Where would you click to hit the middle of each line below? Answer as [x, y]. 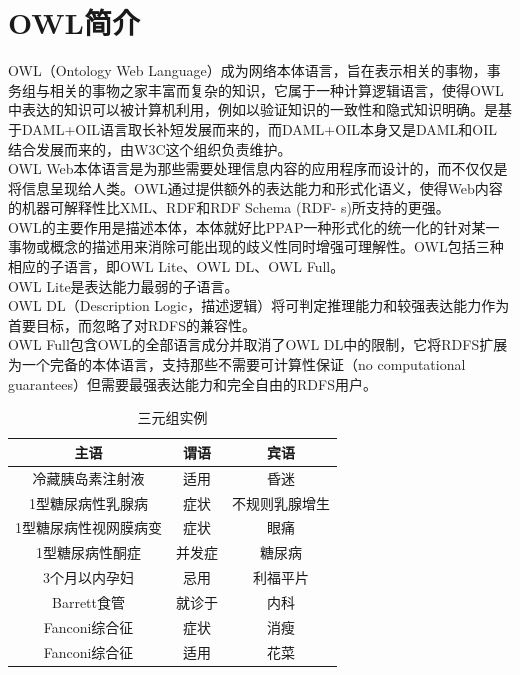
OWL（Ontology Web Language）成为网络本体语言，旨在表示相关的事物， [247, 70]
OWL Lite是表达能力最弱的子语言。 [123, 285]
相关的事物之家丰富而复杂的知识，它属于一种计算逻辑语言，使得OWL [276, 89]
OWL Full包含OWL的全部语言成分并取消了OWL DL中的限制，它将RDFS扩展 [258, 344]
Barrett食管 [88, 601]
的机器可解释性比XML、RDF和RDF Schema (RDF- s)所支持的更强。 [229, 207]
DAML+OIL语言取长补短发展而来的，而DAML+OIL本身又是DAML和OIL [259, 128]
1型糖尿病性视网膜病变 [88, 527]
